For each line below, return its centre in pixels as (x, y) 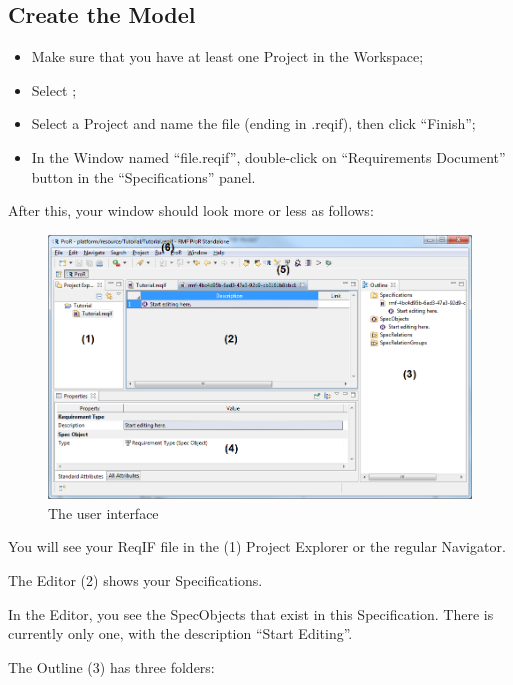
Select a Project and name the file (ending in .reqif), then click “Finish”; (253, 123)
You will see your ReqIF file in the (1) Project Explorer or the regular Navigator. (257, 546)
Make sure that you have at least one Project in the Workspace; (227, 56)
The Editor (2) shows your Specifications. (135, 579)
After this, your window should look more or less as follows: (191, 210)
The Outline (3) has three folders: (111, 666)
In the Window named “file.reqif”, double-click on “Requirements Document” (268, 156)
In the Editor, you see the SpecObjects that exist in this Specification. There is (251, 613)
